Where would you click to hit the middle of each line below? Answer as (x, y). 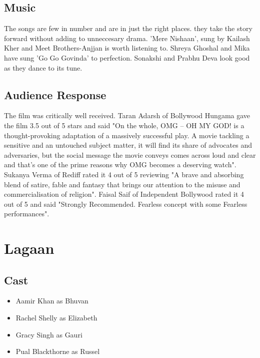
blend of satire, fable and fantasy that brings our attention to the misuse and (122, 184)
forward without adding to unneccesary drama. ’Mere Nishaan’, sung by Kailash (127, 38)
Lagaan (29, 248)
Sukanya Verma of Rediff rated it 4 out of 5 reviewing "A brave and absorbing (124, 174)
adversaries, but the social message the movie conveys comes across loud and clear (130, 154)
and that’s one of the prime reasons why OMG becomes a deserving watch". (120, 164)
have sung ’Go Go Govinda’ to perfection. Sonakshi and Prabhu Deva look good (127, 57)
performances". (27, 214)
